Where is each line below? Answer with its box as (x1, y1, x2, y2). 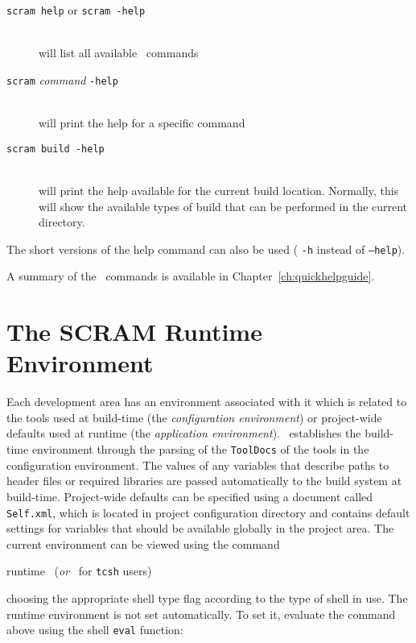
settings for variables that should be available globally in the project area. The (6, 520, 394, 537)
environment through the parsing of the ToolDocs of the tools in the (31, 441, 369, 458)
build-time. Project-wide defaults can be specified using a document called (6, 487, 373, 504)
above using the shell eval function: (6, 621, 183, 638)
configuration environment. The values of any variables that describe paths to (6, 456, 389, 473)
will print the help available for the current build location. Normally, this (39, 181, 399, 198)
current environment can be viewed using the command (6, 535, 280, 552)
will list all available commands (39, 44, 199, 61)
